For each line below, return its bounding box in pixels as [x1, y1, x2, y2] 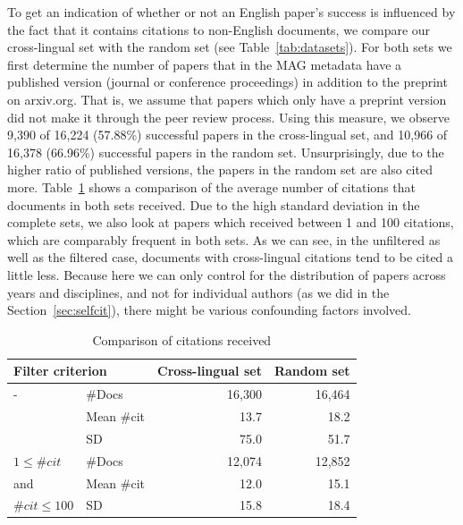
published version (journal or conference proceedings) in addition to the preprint [7, 72, 448, 91]
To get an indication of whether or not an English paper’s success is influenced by [7, 3, 456, 21]
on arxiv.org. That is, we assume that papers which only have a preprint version [7, 89, 447, 108]
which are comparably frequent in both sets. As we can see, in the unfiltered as [7, 230, 441, 249]
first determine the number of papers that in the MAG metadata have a [7, 55, 402, 73]
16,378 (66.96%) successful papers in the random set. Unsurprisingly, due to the [7, 142, 444, 161]
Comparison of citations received [92, 330, 272, 349]
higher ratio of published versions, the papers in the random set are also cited [7, 160, 433, 179]
